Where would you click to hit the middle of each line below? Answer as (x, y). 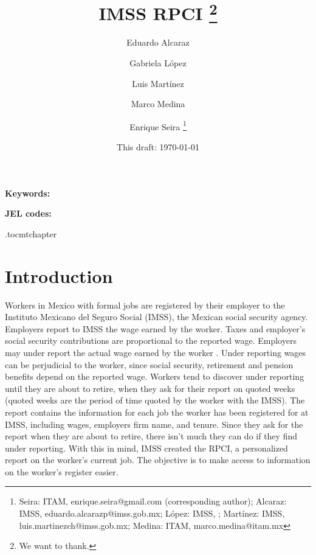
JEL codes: (28, 213)
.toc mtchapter (31, 233)
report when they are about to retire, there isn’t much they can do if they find (151, 436)
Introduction (59, 275)
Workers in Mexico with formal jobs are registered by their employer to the (145, 305)
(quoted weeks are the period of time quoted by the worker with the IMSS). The (155, 400)
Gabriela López (158, 63)
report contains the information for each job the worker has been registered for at (157, 412)
